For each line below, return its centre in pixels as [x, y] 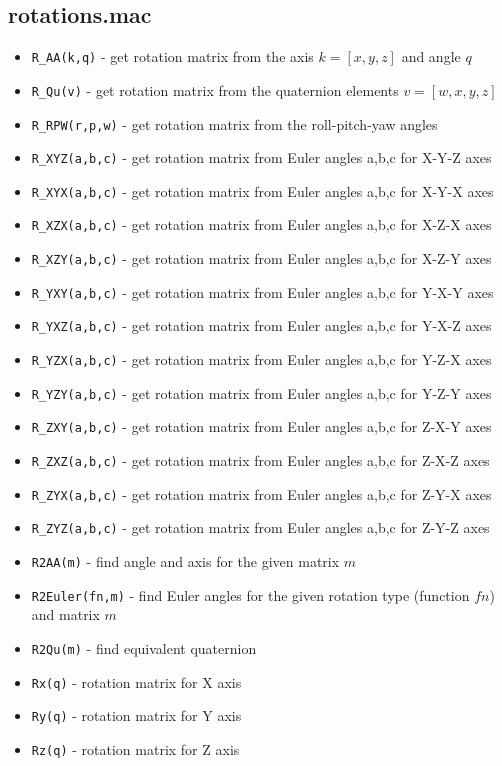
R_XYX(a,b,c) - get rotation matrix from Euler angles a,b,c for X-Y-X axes [262, 190]
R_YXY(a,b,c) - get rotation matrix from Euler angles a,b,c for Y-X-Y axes [262, 291]
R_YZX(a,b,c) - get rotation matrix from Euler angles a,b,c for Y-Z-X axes [261, 359]
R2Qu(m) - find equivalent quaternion [144, 647]
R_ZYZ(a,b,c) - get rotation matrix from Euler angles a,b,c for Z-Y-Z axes [260, 527]
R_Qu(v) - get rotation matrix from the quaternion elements [215, 89]
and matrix [65, 614]
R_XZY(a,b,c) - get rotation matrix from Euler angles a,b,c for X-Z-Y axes [261, 258]
